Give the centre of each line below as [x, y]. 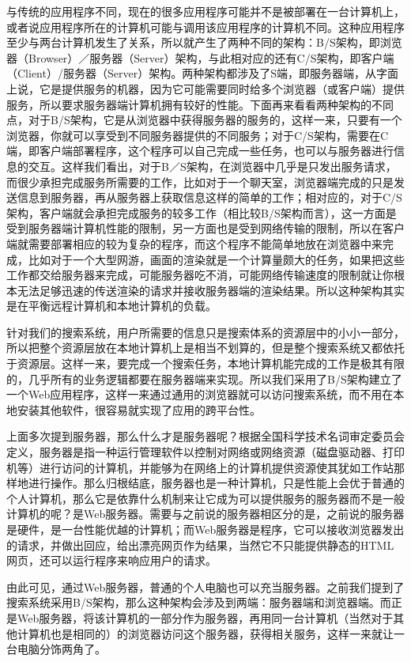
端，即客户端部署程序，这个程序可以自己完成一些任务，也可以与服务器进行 [200, 151]
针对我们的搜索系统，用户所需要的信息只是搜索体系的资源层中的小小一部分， [205, 332]
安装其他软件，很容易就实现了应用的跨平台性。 [139, 409]
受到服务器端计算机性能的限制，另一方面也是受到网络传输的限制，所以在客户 [205, 228]
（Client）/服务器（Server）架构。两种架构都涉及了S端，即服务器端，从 [191, 73]
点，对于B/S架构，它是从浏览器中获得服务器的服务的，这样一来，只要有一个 [204, 120]
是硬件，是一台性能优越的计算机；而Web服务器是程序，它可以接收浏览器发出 [205, 529]
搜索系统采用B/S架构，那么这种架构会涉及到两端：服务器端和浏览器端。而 [199, 602]
